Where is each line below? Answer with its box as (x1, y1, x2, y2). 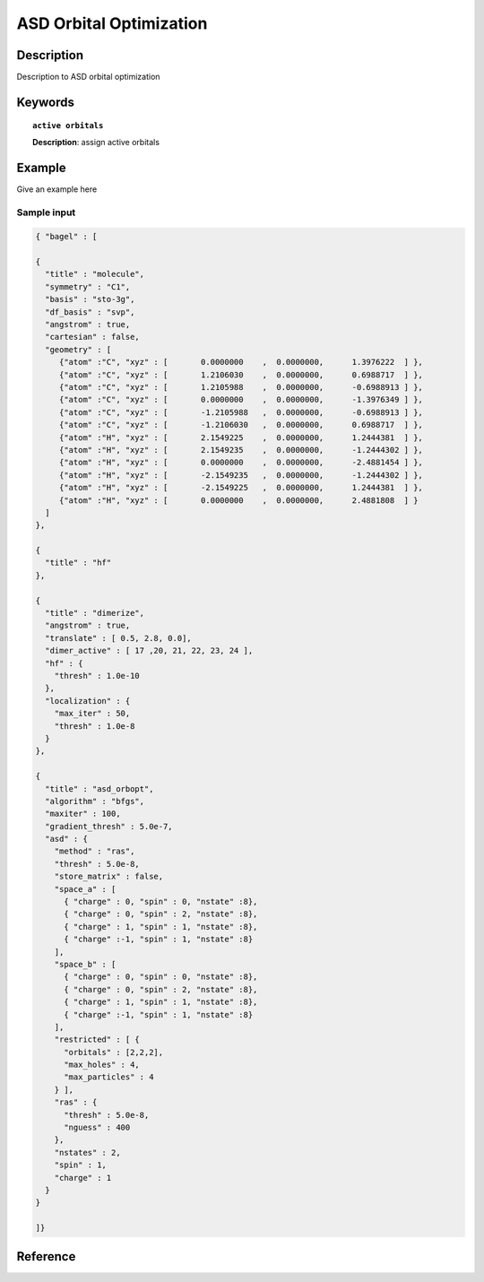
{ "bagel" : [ (35, 231, 98, 242)
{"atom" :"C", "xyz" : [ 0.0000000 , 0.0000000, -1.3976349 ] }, (58, 394, 423, 405)
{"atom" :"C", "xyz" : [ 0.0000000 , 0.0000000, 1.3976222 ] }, (58, 357, 423, 368)
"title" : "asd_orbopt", (45, 784, 154, 793)
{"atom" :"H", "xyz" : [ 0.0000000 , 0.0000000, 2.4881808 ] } (58, 495, 419, 506)
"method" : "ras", (54, 846, 135, 856)
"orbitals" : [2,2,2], (64, 1047, 164, 1057)
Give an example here (16, 184, 98, 195)
